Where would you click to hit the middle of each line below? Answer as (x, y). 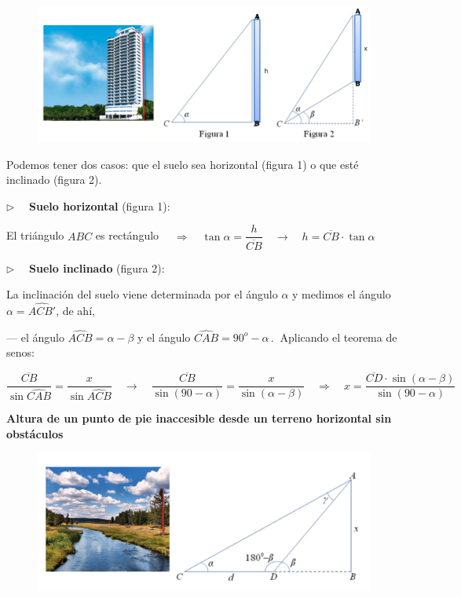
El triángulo (35, 235)
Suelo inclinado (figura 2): (97, 267)
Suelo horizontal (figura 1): (100, 205)
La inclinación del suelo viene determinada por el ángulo (142, 294)
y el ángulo (164, 337)
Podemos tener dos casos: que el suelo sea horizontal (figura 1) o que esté (183, 164)
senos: (20, 352)
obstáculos (35, 433)
